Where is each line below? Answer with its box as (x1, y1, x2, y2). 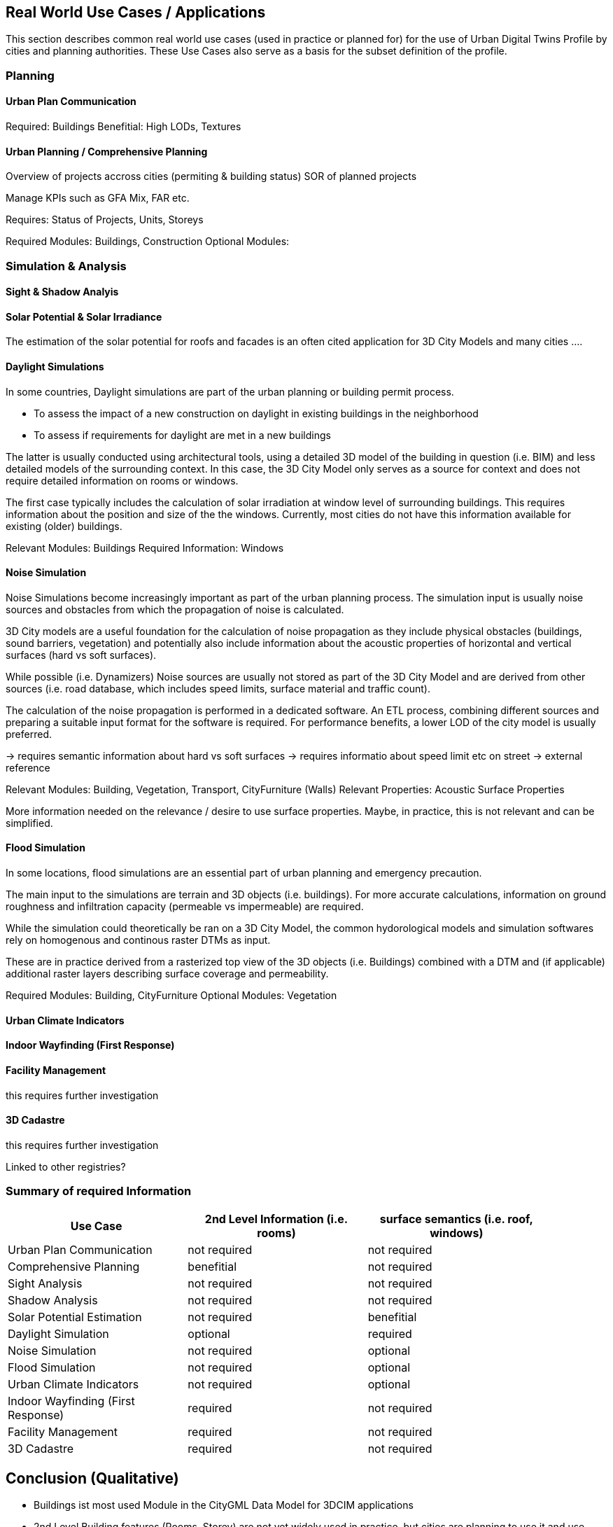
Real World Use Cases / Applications (6, 4, 266, 21)
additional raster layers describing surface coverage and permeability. (6, 968, 329, 980)
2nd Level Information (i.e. (204, 1211, 348, 1226)
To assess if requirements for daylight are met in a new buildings (34, 428, 331, 441)
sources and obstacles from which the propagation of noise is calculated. (6, 603, 344, 615)
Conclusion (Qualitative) (6, 1469, 179, 1487)
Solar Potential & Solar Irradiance (6, 310, 162, 323)
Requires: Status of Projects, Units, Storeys (6, 214, 204, 226)
